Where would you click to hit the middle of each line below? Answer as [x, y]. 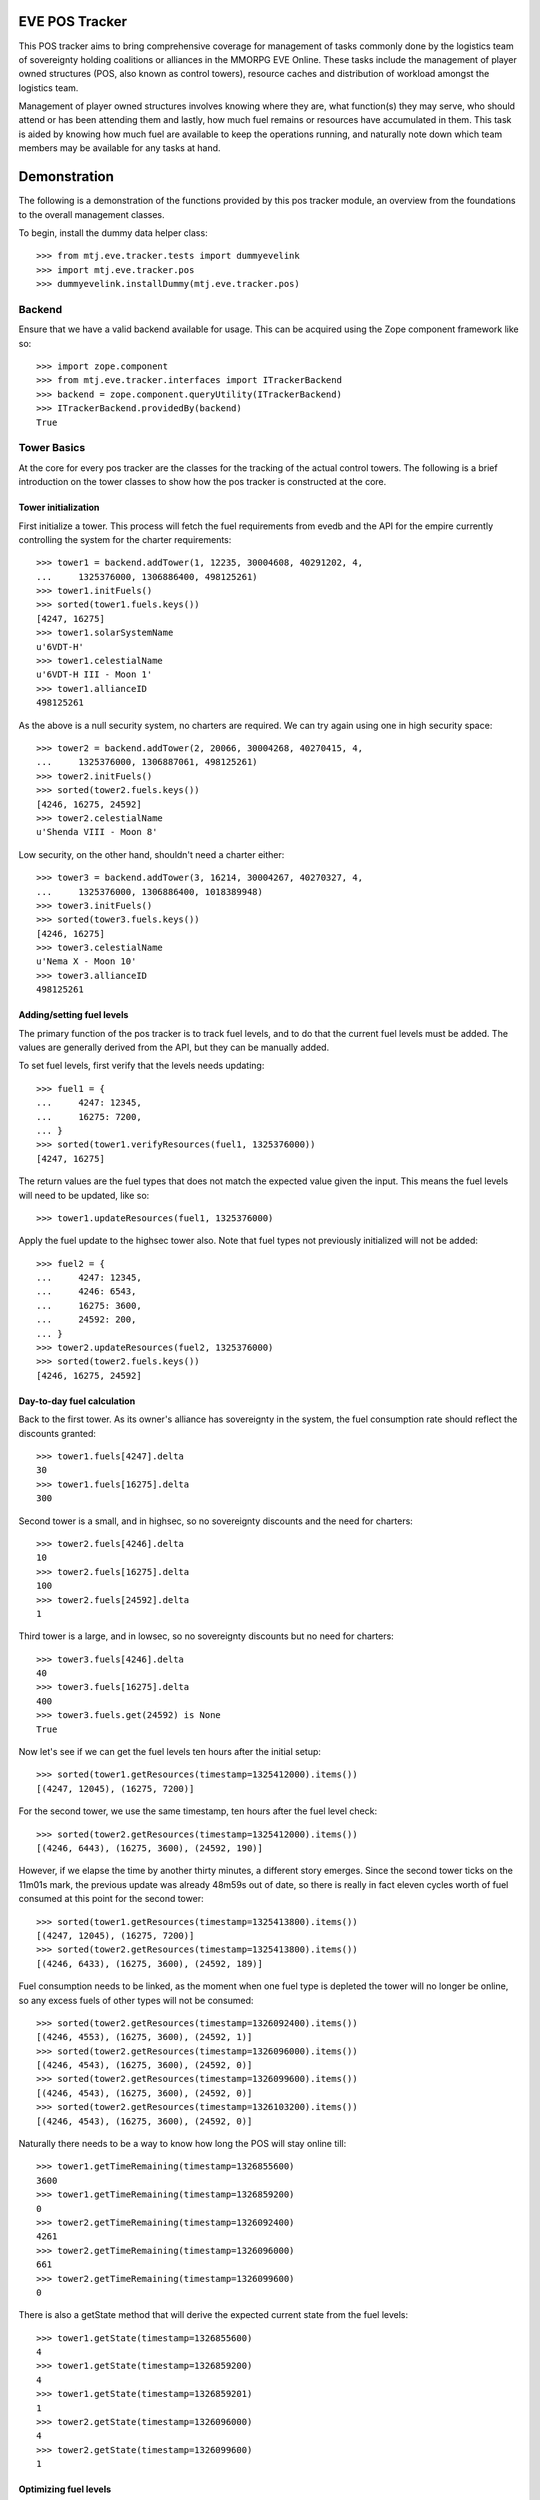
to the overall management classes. [91, 214]
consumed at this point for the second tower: [111, 1899]
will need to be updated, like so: [84, 1195]
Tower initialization [59, 507]
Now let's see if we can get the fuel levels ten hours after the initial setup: [170, 1752]
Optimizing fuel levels [65, 2489]
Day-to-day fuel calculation [77, 1401]
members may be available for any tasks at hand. [119, 148]
